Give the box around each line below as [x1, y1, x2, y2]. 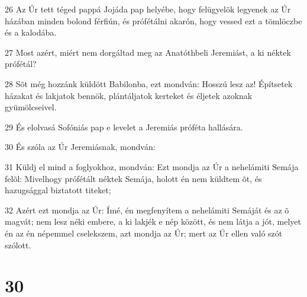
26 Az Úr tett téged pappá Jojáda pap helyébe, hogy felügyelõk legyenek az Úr [5, 3, 291, 15]
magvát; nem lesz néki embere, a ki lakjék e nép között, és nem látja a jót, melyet [5, 215, 301, 228]
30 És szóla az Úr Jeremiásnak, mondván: [5, 140, 156, 153]
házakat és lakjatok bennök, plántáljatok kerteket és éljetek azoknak [5, 89, 253, 101]
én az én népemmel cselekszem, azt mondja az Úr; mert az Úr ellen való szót [5, 226, 283, 239]
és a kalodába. [5, 26, 57, 39]
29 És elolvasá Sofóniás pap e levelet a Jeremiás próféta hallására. [5, 120, 243, 133]
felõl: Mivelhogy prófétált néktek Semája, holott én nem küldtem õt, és [5, 172, 262, 184]
